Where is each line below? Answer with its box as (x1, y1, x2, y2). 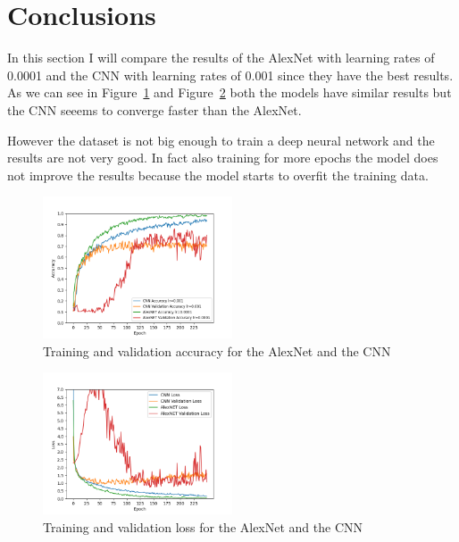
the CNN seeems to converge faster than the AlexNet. (7, 100, 302, 119)
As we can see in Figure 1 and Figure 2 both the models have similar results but (7, 83, 452, 102)
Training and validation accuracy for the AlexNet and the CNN (43, 341, 391, 360)
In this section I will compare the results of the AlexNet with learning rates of (7, 48, 435, 67)
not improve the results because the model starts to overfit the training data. (7, 165, 429, 184)
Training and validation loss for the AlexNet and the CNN (43, 518, 363, 537)
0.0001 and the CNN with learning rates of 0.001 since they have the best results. (7, 65, 454, 84)
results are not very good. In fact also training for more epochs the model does (7, 148, 438, 167)
